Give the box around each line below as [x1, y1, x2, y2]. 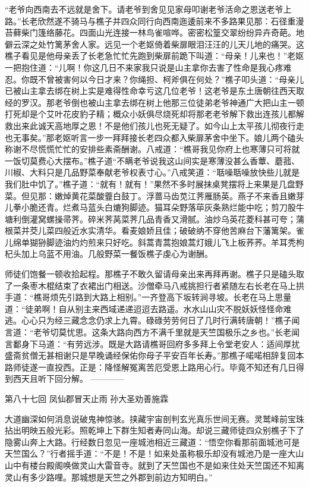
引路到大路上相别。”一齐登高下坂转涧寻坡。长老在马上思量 [67, 291, 292, 303]
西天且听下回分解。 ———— [12, 372, 124, 385]
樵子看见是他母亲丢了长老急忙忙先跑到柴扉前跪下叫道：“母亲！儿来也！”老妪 [5, 49, 304, 62]
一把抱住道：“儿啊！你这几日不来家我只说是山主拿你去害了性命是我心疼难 [5, 61, 292, 73]
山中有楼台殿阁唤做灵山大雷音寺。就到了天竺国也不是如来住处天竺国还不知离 [5, 458, 304, 471]
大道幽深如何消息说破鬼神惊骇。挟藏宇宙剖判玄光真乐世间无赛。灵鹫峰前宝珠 [5, 412, 304, 425]
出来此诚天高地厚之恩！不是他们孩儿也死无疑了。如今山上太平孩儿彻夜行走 [12, 119, 304, 131]
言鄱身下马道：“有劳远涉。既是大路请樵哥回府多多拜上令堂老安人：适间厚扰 [5, 337, 300, 350]
